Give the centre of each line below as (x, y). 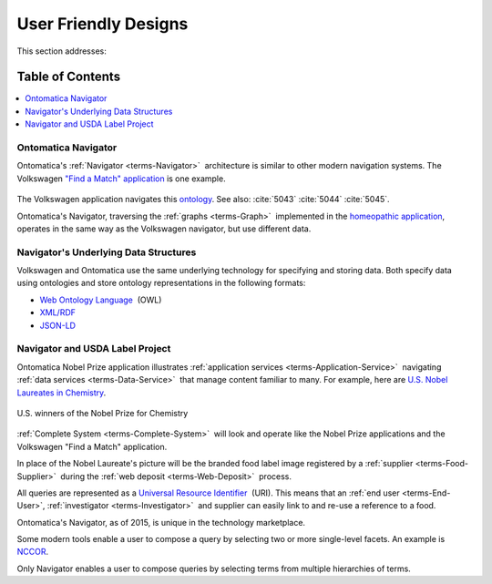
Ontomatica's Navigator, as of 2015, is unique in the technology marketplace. (161, 522)
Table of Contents (69, 77)
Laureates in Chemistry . (61, 393)
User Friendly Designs (102, 24)
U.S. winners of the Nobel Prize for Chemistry (102, 413)
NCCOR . (33, 552)
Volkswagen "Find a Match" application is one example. (122, 179)
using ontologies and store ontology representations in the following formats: (161, 283)
